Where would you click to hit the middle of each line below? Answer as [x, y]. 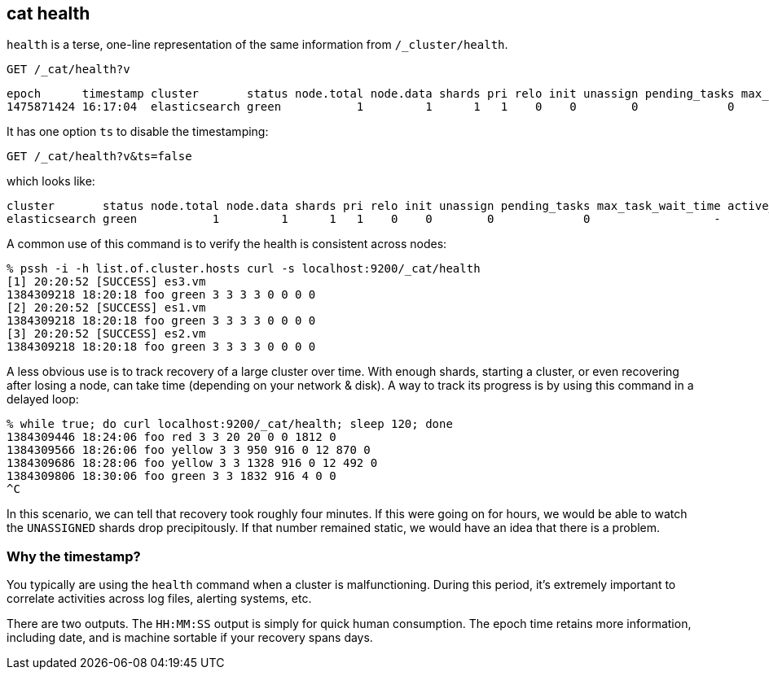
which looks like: [51, 181]
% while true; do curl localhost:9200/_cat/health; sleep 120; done [230, 424]
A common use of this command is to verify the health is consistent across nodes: [227, 244]
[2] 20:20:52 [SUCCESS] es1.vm [106, 308]
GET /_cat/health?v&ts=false [99, 157]
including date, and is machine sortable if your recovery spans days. [190, 638]
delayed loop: [43, 399]
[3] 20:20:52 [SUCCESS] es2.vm [106, 334]
